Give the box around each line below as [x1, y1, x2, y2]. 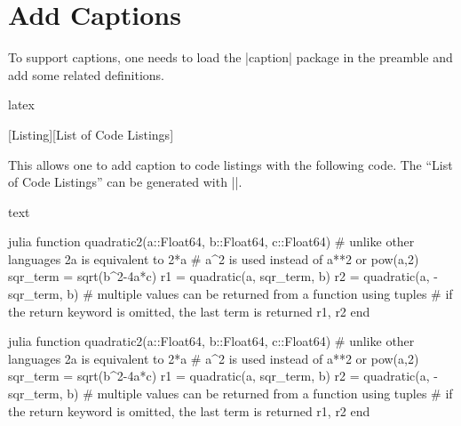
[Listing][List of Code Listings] [8, 125, 174, 143]
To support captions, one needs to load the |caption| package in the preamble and [8, 48, 453, 67]
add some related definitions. [8, 65, 164, 84]
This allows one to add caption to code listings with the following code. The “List [8, 155, 453, 173]
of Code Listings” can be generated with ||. [8, 173, 242, 191]
